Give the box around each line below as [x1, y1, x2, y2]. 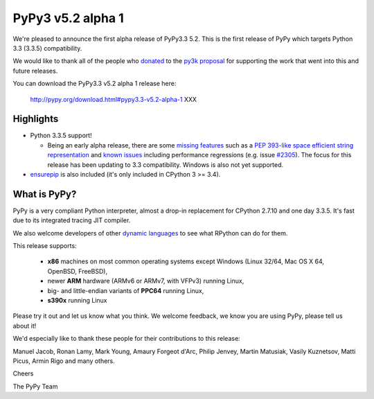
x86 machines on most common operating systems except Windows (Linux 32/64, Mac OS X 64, [47, 257, 325, 266]
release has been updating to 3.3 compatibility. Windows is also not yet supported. [47, 160, 284, 169]
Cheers [12, 369, 34, 378]
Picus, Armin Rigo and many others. [12, 357, 116, 365]
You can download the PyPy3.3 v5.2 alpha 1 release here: [12, 80, 177, 88]
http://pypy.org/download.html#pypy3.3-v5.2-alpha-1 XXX [30, 95, 197, 103]
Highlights [12, 113, 59, 125]
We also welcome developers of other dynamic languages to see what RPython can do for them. [12, 229, 288, 237]
